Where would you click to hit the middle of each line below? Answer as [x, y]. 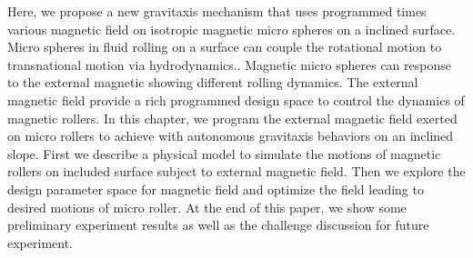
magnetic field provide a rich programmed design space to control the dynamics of [236, 99]
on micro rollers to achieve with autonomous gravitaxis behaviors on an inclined [231, 136]
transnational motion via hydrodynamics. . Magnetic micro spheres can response [229, 64]
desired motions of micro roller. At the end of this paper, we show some [207, 207]
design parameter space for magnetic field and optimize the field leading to [216, 189]
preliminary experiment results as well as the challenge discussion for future [218, 225]
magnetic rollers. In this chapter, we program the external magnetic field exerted [232, 118]
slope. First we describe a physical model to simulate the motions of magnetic [224, 153]
